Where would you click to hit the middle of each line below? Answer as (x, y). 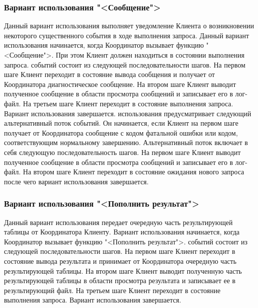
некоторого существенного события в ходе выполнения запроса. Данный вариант (127, 35)
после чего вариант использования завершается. (76, 181)
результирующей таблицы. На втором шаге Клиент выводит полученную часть (123, 270)
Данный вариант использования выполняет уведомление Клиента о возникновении (129, 26)
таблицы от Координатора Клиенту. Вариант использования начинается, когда (122, 232)
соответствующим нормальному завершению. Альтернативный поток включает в (126, 142)
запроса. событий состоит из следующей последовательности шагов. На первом (125, 64)
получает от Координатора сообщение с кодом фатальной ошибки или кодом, (121, 132)
